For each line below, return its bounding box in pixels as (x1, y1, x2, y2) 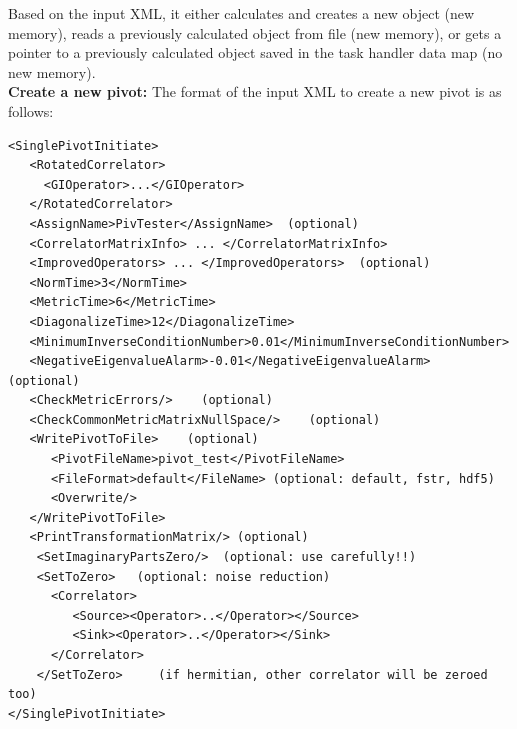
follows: (8, 100, 54, 121)
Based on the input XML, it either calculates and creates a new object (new (8, 3, 475, 23)
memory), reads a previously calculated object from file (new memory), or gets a (8, 22, 502, 43)
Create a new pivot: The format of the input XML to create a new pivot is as (8, 81, 502, 102)
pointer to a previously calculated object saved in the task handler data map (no (8, 42, 503, 63)
